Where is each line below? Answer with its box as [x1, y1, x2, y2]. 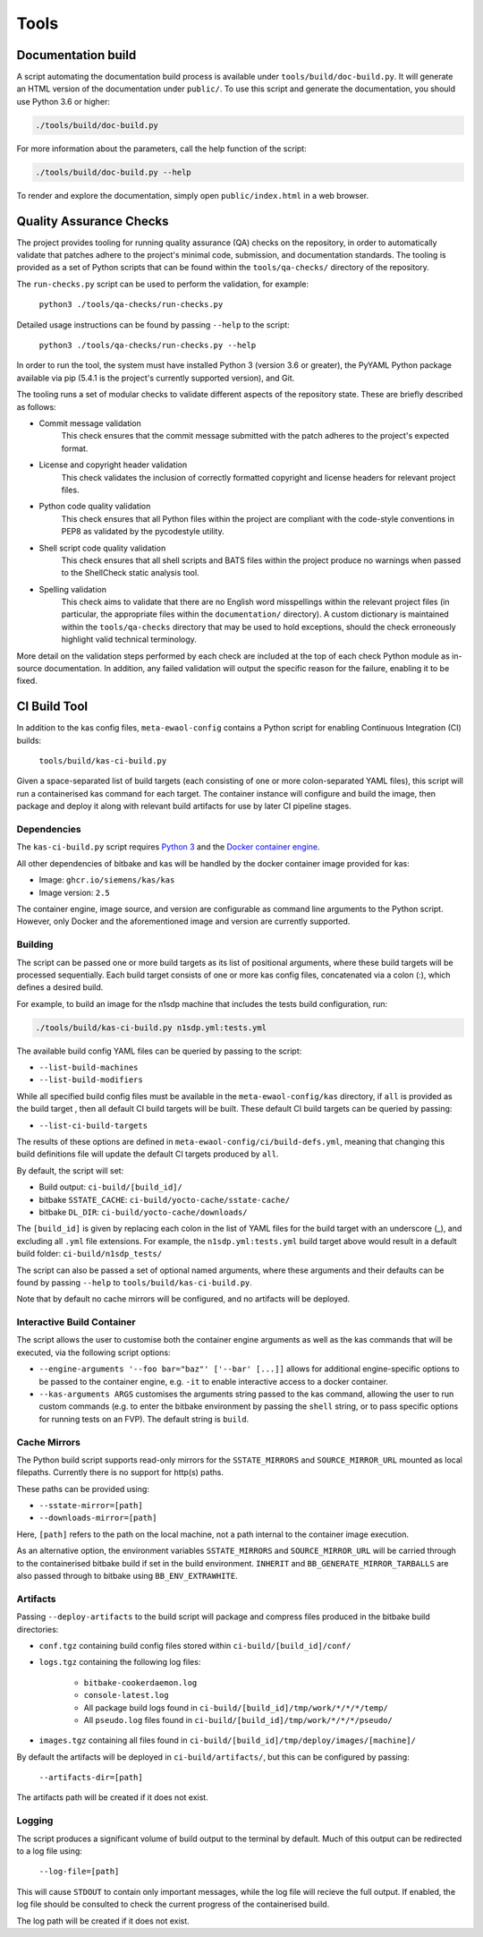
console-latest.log [83, 1690, 169, 1701]
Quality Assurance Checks [16, 213, 169, 228]
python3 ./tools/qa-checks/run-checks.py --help [38, 340, 257, 351]
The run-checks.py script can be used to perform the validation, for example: [16, 278, 309, 289]
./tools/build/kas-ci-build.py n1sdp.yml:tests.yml [35, 1022, 267, 1033]
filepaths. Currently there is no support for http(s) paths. [16, 1467, 224, 1478]
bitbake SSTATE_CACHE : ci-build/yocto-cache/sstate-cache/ [38, 1194, 291, 1205]
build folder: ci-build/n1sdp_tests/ [16, 1249, 163, 1259]
